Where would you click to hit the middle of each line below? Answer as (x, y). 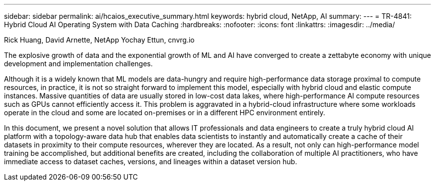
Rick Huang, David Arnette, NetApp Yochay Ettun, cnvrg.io (99, 40)
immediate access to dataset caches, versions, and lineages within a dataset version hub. (151, 162)
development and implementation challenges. (78, 64)
